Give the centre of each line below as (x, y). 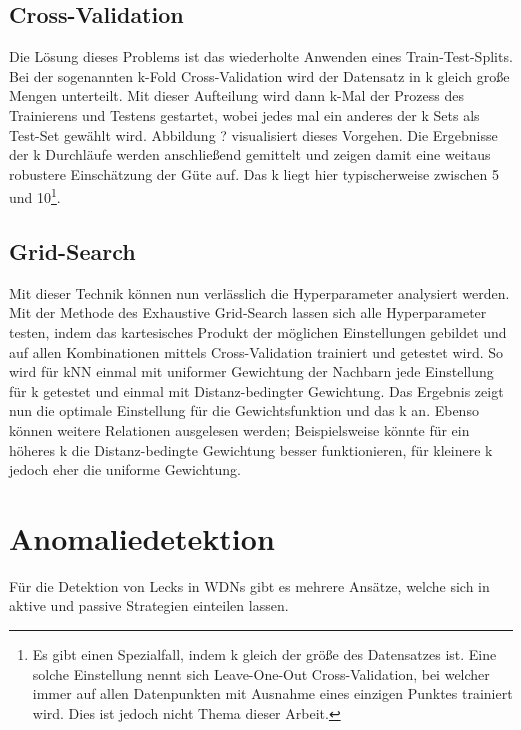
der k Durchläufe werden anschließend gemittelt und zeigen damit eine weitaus (250, 154)
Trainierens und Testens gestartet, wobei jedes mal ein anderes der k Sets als (244, 114)
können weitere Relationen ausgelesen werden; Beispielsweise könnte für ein (239, 429)
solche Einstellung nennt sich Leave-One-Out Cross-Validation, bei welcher (261, 673)
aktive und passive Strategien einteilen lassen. (149, 605)
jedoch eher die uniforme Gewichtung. (125, 469)
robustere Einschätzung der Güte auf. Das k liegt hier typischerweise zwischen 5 (254, 173)
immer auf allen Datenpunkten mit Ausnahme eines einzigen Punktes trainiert (272, 693)
